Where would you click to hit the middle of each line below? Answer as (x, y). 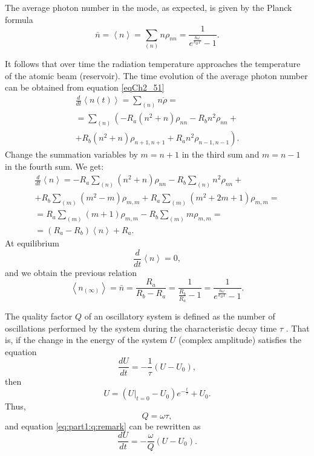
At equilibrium (32, 242)
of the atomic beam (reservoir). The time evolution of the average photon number (156, 75)
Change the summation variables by (71, 154)
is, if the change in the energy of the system (86, 340)
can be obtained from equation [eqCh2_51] (85, 87)
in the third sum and (221, 154)
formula (19, 19)
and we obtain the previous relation (71, 272)
